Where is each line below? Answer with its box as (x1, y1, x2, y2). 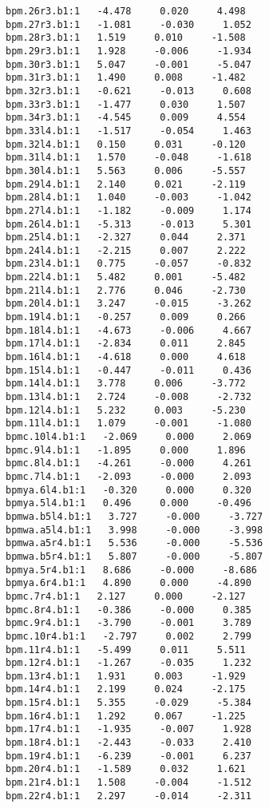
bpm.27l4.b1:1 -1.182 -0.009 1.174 (6, 204, 251, 216)
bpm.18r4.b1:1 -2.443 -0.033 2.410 (6, 737, 251, 749)
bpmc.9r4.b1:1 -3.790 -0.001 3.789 (6, 617, 251, 629)
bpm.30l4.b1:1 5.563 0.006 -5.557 (6, 164, 246, 176)
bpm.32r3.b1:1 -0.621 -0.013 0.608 (6, 85, 251, 97)
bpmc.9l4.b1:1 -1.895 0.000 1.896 (6, 444, 246, 456)
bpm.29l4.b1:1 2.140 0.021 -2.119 (6, 178, 246, 190)
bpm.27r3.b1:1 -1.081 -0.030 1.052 (6, 18, 251, 30)
